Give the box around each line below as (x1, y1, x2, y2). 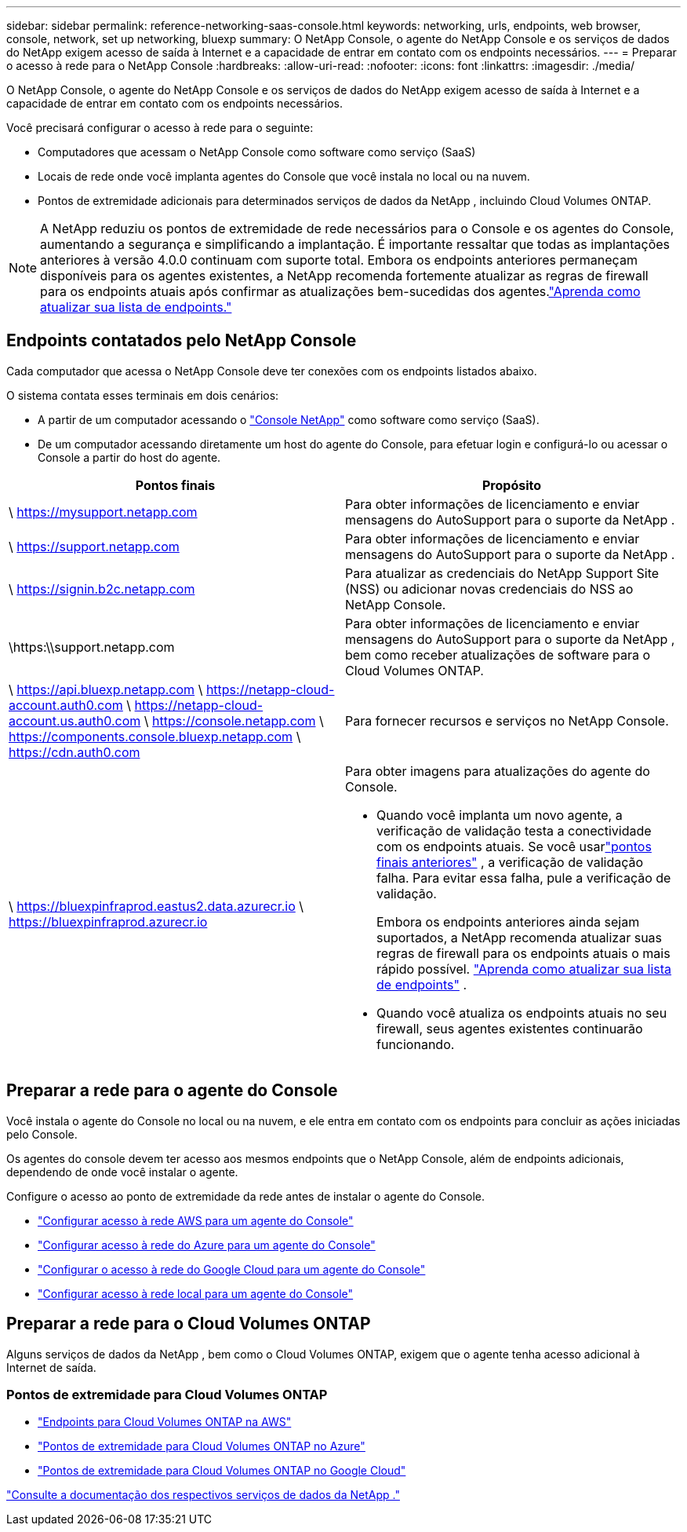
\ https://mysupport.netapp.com (9, 503, 198, 520)
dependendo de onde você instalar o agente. (6, 1165, 238, 1179)
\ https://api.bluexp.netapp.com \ (9, 681, 203, 697)
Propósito (482, 477, 541, 493)
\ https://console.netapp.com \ (144, 712, 324, 729)
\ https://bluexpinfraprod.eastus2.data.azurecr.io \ (9, 898, 304, 914)
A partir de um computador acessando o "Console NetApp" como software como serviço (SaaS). (38, 412, 540, 426)
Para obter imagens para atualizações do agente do (345, 762, 650, 779)
